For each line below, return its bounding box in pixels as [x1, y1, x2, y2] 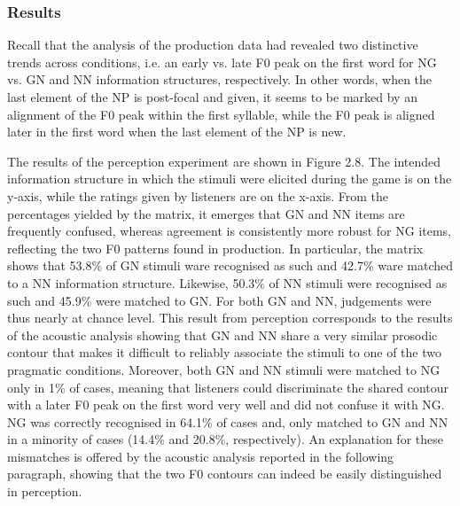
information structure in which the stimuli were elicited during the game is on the [7, 169, 452, 188]
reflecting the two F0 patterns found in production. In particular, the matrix [7, 238, 424, 257]
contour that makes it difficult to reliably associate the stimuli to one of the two [7, 343, 441, 362]
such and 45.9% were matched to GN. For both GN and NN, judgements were [7, 291, 432, 309]
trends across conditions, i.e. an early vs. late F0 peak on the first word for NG [7, 52, 437, 71]
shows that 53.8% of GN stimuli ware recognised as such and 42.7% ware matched [7, 256, 454, 275]
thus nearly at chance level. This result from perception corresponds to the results [7, 308, 453, 327]
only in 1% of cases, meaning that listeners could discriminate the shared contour [7, 378, 448, 396]
